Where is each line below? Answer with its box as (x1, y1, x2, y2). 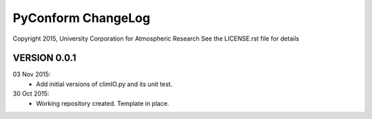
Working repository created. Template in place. (36, 99, 169, 107)
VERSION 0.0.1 (12, 52, 76, 64)
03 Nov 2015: (12, 70, 51, 78)
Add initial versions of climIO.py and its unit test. (36, 80, 173, 88)
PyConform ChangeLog (12, 10, 151, 25)
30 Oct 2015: (12, 89, 50, 98)
